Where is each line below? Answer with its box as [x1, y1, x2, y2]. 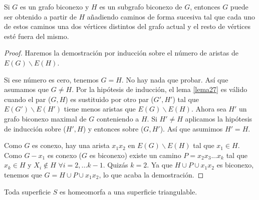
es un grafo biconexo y [20, 1, 89, 11]
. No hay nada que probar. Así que [121, 74, 228, 84]
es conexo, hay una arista [32, 140, 110, 150]
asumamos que [4, 84, 49, 94]
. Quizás [103, 159, 128, 170]
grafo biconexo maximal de [4, 113, 87, 123]
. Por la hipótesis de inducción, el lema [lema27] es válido [72, 84, 247, 94]
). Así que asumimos [160, 123, 223, 133]
